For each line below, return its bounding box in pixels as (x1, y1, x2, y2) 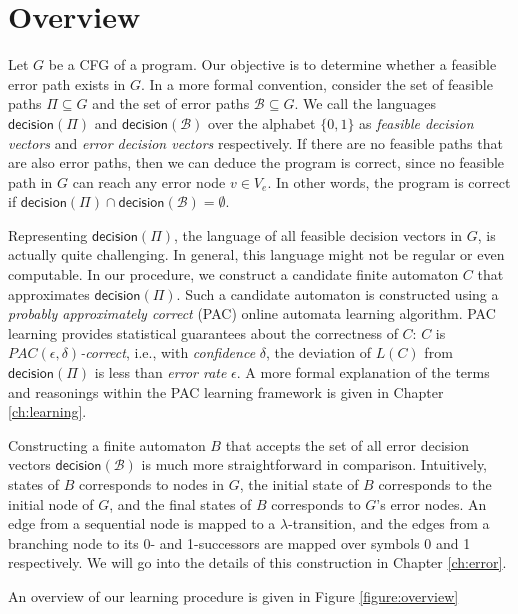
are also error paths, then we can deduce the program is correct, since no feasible (8, 152, 505, 173)
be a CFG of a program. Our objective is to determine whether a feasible (48, 54, 497, 75)
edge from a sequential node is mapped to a (8, 513, 276, 534)
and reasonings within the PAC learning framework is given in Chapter (8, 381, 444, 402)
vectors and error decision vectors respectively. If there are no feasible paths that (8, 132, 503, 153)
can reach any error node (72, 171, 226, 192)
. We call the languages (294, 93, 437, 114)
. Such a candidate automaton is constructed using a (176, 283, 499, 304)
